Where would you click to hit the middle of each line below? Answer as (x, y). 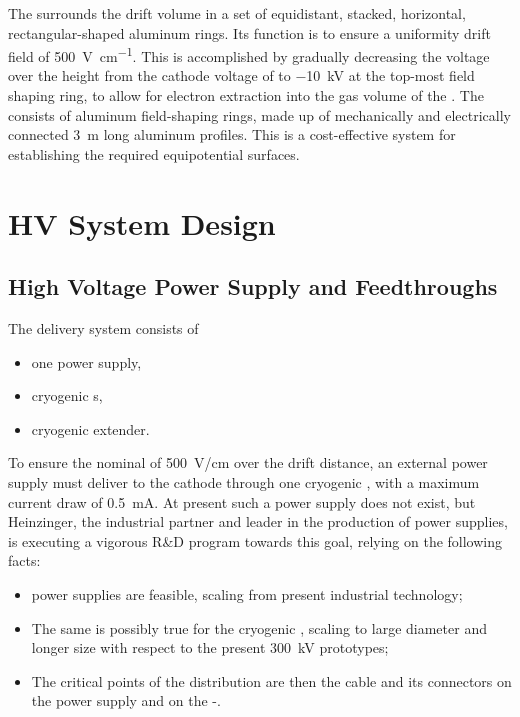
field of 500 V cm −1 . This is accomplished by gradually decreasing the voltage (249, 54)
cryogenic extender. (90, 428)
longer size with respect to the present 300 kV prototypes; (210, 647)
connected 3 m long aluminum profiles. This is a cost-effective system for (232, 134)
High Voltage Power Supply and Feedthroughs (253, 286)
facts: (24, 560)
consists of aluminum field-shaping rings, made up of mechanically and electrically (259, 114)
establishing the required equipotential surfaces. (154, 153)
